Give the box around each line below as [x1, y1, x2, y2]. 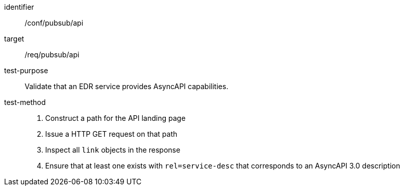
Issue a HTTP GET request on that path [45, 130, 178, 138]
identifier [4, 3, 34, 11]
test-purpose [4, 66, 48, 75]
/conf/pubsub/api [25, 18, 84, 27]
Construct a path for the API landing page [45, 114, 186, 122]
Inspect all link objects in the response [45, 145, 181, 154]
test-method [4, 98, 46, 107]
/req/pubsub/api [25, 50, 80, 59]
